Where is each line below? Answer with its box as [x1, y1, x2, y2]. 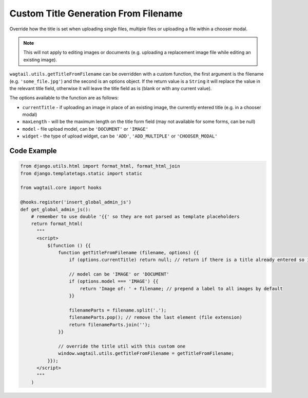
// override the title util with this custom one [58, 343, 186, 349]
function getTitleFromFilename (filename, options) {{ [58, 250, 199, 255]
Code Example [9, 147, 57, 155]
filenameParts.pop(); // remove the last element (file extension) [69, 315, 242, 320]
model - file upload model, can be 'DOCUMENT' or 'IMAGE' [22, 126, 149, 132]
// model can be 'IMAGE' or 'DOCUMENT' [69, 271, 169, 278]
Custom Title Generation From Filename [9, 8, 183, 19]
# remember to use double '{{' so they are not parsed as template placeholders [31, 214, 240, 219]
